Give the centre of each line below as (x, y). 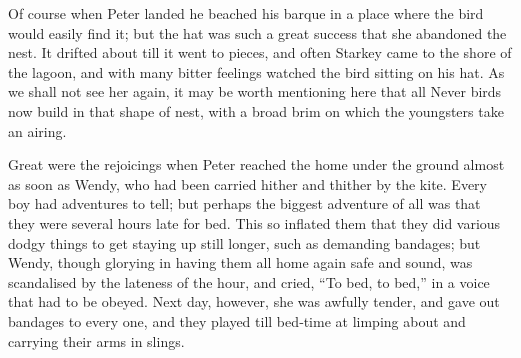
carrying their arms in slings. (96, 340)
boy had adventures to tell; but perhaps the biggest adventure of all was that (244, 203)
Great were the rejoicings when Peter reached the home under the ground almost (256, 164)
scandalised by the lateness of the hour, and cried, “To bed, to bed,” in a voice (249, 281)
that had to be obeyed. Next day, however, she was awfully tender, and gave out (254, 301)
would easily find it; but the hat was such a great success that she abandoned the (257, 32)
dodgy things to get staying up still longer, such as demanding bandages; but (244, 242)
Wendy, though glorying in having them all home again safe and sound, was (240, 262)
